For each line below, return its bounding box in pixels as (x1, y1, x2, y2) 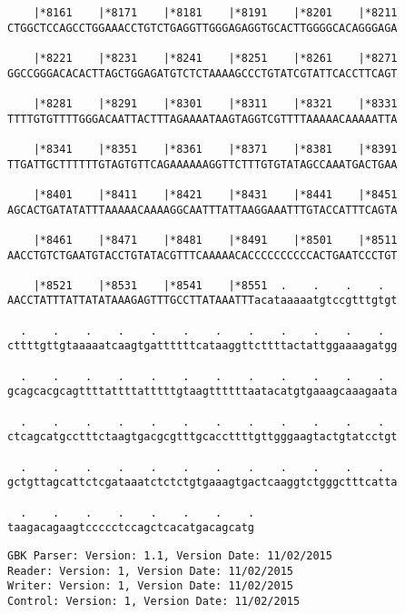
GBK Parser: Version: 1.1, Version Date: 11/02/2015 (7, 549, 332, 562)
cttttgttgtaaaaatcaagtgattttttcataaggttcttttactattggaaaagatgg (7, 339, 398, 353)
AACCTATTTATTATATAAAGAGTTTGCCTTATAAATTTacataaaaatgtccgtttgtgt (7, 294, 398, 307)
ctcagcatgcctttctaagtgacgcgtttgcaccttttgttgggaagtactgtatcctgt (7, 430, 398, 444)
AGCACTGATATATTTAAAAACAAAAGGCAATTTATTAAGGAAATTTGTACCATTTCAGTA (7, 203, 398, 216)
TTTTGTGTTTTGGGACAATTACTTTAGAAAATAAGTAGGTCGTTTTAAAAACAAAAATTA (7, 112, 398, 126)
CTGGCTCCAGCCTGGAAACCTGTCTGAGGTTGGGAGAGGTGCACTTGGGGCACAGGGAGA (7, 21, 398, 35)
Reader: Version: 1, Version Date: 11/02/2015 (7, 564, 293, 578)
